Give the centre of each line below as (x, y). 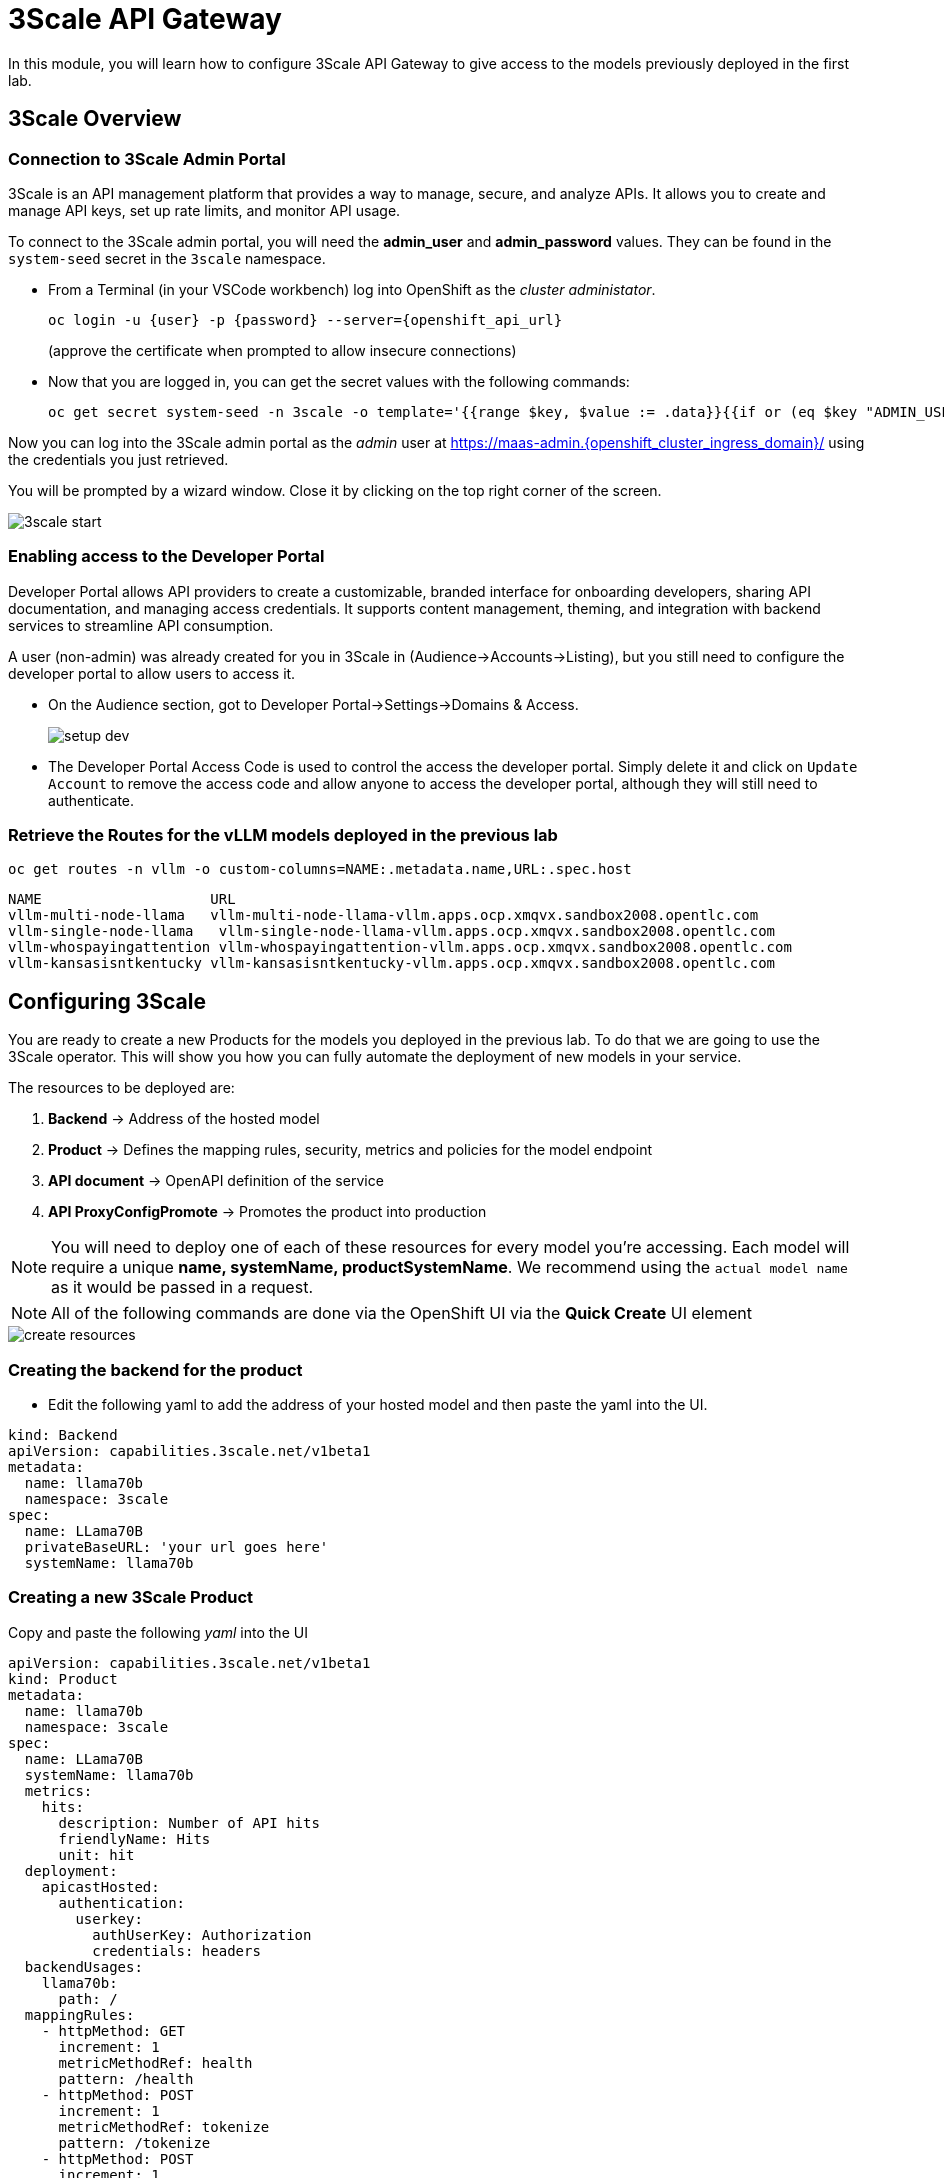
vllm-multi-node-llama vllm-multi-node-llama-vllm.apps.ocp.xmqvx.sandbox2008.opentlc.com (383, 915)
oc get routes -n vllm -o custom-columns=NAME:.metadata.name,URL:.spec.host (320, 869)
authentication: (122, 1902)
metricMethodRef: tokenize (164, 2126)
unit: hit (96, 1854)
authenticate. (91, 800)
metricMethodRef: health (155, 2062)
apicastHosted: (100, 1886)
